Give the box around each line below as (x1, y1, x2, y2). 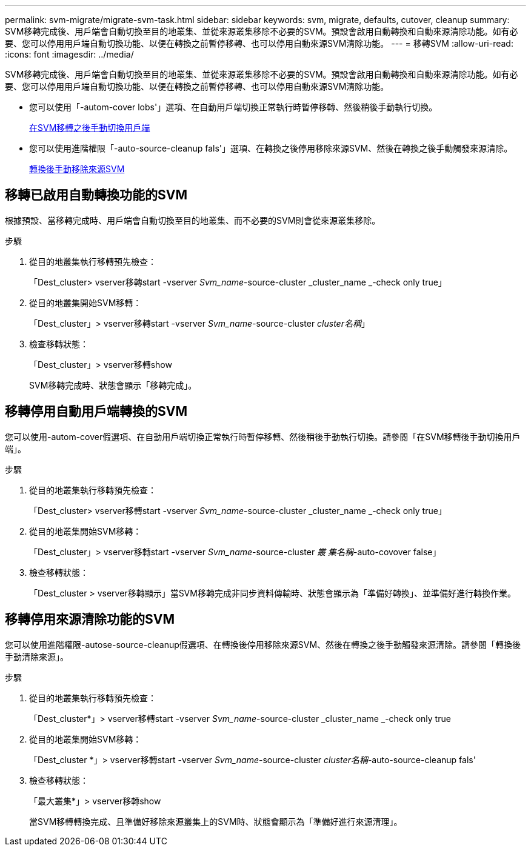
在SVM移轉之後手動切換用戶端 (29, 122, 150, 133)
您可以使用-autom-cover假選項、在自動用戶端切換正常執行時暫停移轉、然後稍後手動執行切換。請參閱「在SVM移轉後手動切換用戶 (5, 431, 521, 442)
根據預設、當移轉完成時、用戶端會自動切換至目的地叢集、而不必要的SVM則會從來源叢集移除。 (5, 215, 381, 225)
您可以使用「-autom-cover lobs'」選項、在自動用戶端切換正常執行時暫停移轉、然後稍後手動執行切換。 (29, 102, 438, 112)
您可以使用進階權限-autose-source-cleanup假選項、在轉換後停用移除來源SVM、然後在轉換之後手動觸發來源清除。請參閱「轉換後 (5, 639, 521, 650)
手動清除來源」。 (5, 651, 68, 662)
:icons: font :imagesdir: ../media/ (5, 49, 134, 59)
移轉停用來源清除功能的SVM (5, 612, 175, 627)
